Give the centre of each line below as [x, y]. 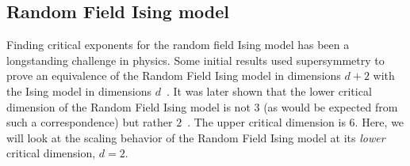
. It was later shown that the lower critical [269, 91]
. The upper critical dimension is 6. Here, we [296, 122]
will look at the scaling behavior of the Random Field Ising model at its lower [196, 137]
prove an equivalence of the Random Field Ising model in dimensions [174, 75]
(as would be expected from [331, 106]
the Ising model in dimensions [79, 91]
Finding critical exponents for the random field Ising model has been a [178, 45]
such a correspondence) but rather [90, 122]
